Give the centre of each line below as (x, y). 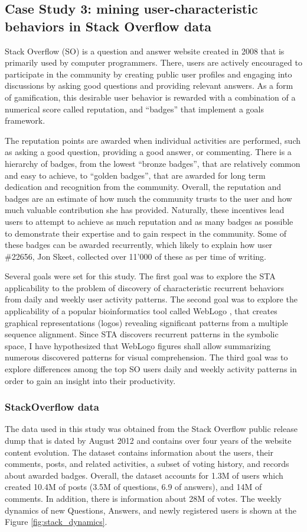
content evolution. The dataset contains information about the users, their (139, 452)
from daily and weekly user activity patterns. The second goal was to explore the (151, 299)
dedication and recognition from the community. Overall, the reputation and (143, 187)
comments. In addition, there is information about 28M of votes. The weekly (143, 498)
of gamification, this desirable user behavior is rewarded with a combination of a (150, 97)
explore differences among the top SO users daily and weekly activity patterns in (151, 369)
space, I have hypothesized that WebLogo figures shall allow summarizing (138, 345)
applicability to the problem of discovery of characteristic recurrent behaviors (145, 287)
